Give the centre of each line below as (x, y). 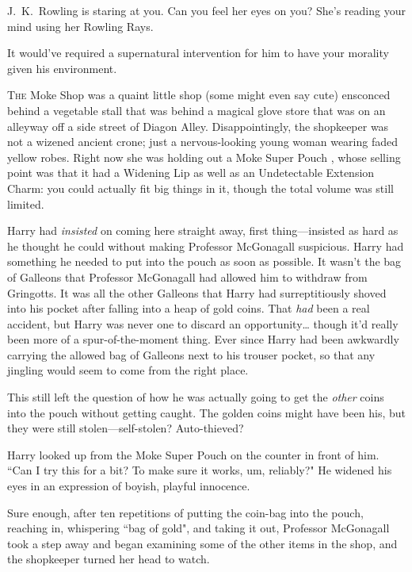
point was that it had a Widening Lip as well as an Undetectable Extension (191, 173)
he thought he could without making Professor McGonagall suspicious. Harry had (206, 246)
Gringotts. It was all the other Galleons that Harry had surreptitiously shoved (197, 292)
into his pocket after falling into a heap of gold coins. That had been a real (189, 308)
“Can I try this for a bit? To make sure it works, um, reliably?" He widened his (200, 470)
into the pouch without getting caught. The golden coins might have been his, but (207, 412)
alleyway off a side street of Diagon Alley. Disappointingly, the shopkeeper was (198, 126)
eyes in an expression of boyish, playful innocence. (129, 486)
